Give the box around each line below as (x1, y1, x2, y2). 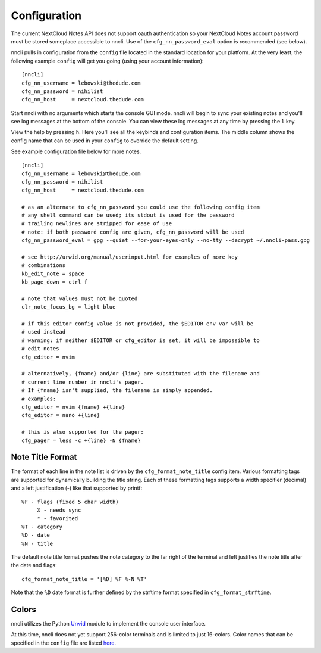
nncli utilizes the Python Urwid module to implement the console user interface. (11, 620, 206, 627)
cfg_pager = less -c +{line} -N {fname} (21, 437, 141, 444)
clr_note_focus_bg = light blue (21, 304, 116, 310)
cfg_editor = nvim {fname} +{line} (21, 403, 125, 411)
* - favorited (37, 515, 78, 522)
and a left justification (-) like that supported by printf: (11, 484, 143, 492)
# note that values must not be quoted (21, 295, 138, 302)
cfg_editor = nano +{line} (21, 412, 100, 419)
